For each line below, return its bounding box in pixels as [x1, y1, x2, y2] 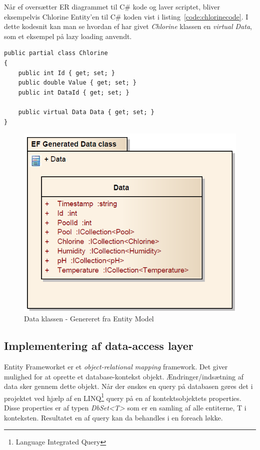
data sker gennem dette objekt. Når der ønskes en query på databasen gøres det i [4, 381, 253, 391]
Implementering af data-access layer [4, 338, 193, 353]
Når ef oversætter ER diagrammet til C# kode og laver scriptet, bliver [4, 2, 220, 12]
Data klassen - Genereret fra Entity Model [24, 313, 154, 324]
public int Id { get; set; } [18, 69, 115, 77]
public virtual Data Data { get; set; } [18, 108, 154, 116]
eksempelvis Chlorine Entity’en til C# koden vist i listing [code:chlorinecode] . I [4, 11, 248, 22]
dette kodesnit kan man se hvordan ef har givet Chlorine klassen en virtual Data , [4, 21, 252, 32]
